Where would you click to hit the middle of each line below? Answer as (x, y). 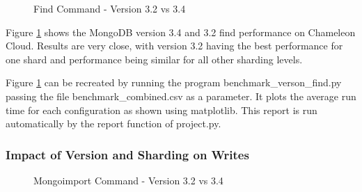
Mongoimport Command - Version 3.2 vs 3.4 (128, 180)
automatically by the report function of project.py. (113, 123)
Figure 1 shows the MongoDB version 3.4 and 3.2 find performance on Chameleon (181, 32)
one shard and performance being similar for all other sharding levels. (154, 59)
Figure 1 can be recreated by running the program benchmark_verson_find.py (174, 82)
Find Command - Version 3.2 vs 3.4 (110, 8)
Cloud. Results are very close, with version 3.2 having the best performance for (174, 46)
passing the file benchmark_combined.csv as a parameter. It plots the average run (181, 96)
